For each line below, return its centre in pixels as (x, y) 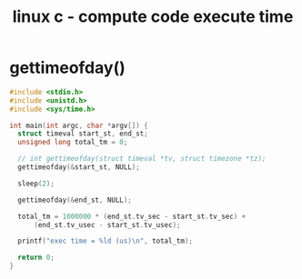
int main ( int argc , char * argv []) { (79, 125)
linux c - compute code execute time (153, 17)
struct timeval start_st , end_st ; (83, 134)
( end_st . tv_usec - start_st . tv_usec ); (107, 224)
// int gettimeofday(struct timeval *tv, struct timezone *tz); (142, 159)
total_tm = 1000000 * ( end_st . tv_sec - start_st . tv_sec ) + (132, 216)
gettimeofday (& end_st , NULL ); (75, 200)
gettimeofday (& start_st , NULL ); (79, 167)
